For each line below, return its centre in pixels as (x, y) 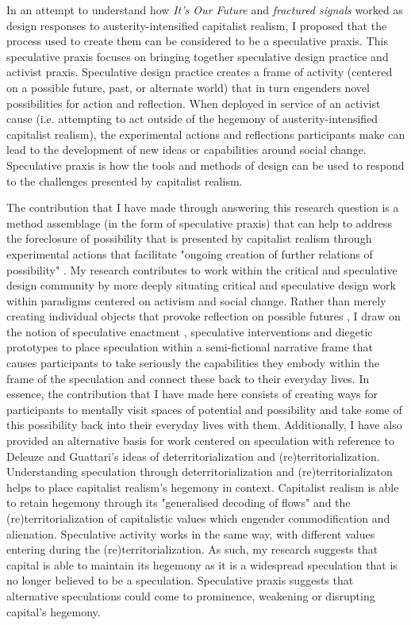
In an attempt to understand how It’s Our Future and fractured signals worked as (205, 10)
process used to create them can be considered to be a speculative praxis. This (197, 41)
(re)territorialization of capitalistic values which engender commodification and (198, 518)
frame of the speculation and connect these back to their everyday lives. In (188, 378)
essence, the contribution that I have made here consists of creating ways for (192, 394)
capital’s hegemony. (54, 611)
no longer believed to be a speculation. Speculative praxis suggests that (180, 580)
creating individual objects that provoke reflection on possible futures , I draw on (204, 316)
